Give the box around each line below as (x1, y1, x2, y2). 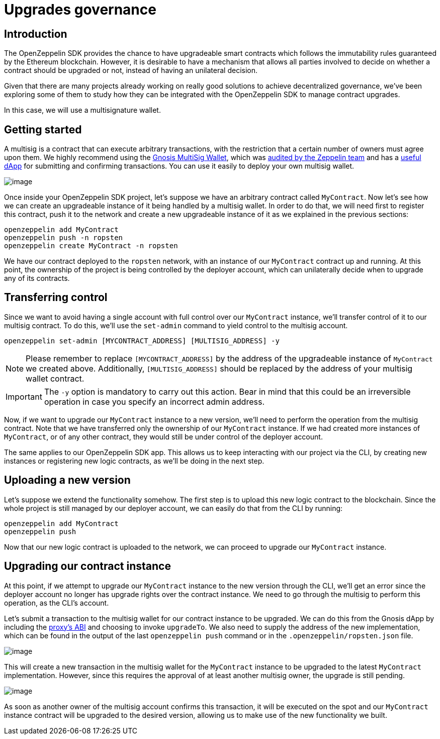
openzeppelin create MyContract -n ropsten (4, 242, 178, 250)
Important (6, 391, 42, 402)
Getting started (4, 123, 82, 136)
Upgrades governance (4, 1, 156, 18)
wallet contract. (26, 373, 84, 384)
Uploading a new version (4, 474, 131, 487)
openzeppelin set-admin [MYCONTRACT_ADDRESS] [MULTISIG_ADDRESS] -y (4, 336, 280, 345)
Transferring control (4, 291, 108, 304)
